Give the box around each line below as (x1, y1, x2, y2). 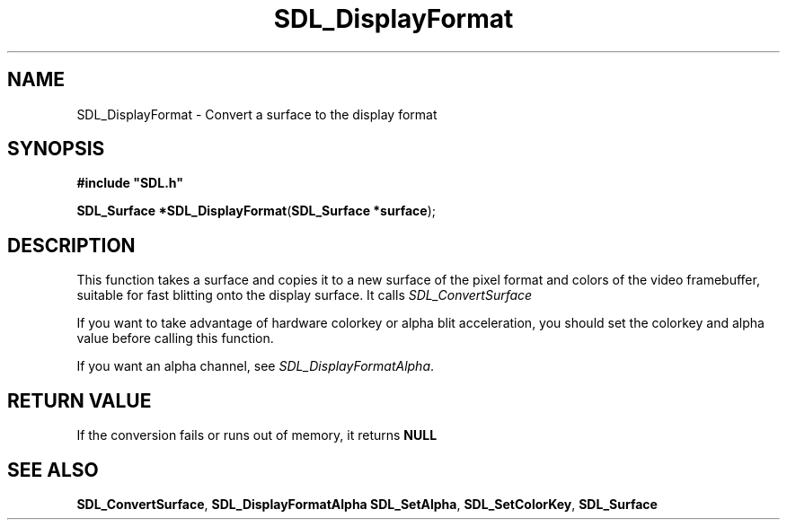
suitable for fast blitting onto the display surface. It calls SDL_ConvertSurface (76, 287, 533, 303)
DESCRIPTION (7, 233, 136, 257)
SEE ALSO (7, 458, 99, 481)
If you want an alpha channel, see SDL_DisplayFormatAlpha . (76, 358, 435, 374)
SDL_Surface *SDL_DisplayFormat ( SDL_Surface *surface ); (76, 203, 436, 219)
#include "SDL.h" (76, 175, 183, 191)
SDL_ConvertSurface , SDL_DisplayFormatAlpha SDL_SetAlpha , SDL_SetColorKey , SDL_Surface (76, 496, 658, 512)
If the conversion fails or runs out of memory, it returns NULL (76, 427, 438, 444)
